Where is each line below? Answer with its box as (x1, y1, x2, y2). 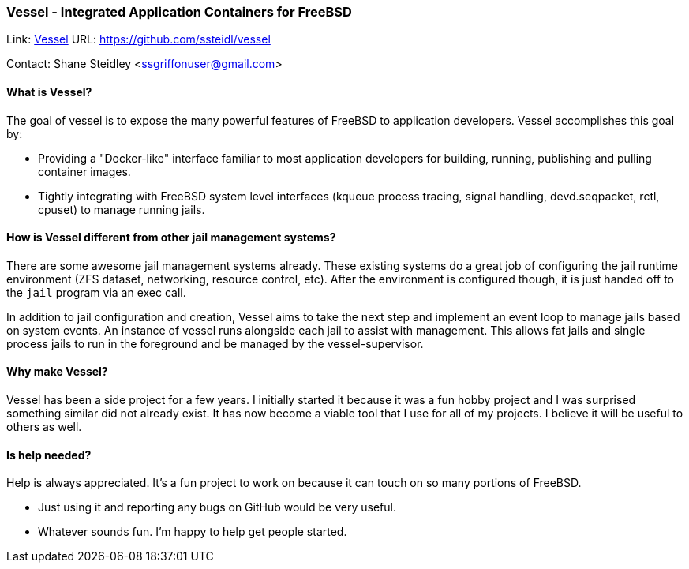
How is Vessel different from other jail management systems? (6, 230, 336, 245)
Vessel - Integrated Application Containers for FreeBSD (6, 4, 352, 20)
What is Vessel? (6, 84, 92, 99)
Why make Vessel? (6, 365, 108, 379)
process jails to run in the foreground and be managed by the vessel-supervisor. (6, 336, 424, 350)
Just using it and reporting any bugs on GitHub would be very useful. (38, 500, 396, 515)
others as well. (6, 420, 82, 434)
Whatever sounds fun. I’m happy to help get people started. (38, 525, 347, 539)
